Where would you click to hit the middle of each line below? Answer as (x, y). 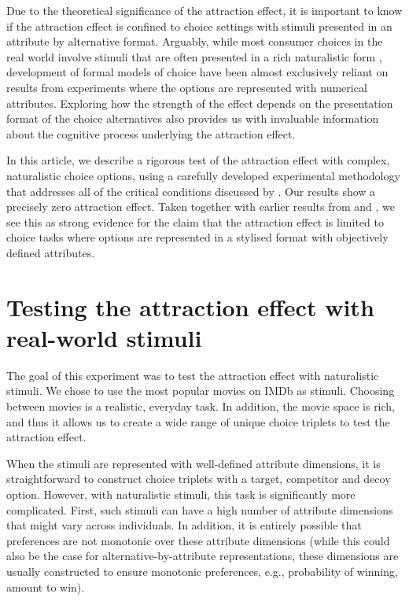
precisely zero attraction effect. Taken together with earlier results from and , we (201, 206)
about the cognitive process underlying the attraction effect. (151, 133)
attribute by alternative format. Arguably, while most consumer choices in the (195, 41)
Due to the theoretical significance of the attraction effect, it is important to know (204, 10)
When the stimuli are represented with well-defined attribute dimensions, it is (193, 463)
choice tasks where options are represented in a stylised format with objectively (197, 237)
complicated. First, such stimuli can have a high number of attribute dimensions (200, 509)
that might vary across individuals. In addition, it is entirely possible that (184, 525)
